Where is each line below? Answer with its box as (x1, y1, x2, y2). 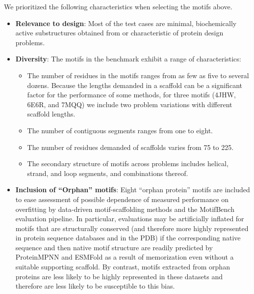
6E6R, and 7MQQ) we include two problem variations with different (27, 99, 232, 109)
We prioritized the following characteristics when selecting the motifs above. (4, 1, 232, 11)
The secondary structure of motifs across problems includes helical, (27, 158, 229, 169)
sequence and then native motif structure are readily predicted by (15, 242, 213, 252)
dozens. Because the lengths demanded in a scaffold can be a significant (27, 80, 243, 90)
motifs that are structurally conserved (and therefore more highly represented (15, 223, 249, 233)
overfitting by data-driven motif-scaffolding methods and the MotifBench (15, 204, 234, 214)
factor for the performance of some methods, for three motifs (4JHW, (27, 89, 236, 100)
